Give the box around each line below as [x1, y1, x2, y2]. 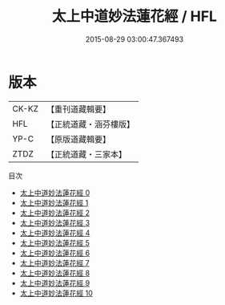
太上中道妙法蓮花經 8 [19, 268, 90, 278]
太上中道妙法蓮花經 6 [19, 248, 90, 258]
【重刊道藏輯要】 [46, 104, 110, 115]
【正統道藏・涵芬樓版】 [46, 118, 135, 129]
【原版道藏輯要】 [46, 133, 110, 144]
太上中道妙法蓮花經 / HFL [51, 7, 218, 26]
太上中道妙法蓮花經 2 [19, 208, 90, 218]
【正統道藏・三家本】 [46, 148, 127, 160]
